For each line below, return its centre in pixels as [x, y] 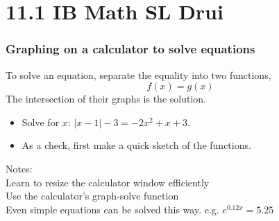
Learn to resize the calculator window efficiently [108, 182]
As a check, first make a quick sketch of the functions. [136, 145]
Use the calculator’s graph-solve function [92, 196]
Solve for [41, 122]
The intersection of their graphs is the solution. [106, 99]
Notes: [19, 168]
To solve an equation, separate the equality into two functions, [138, 74]
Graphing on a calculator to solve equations [130, 49]
